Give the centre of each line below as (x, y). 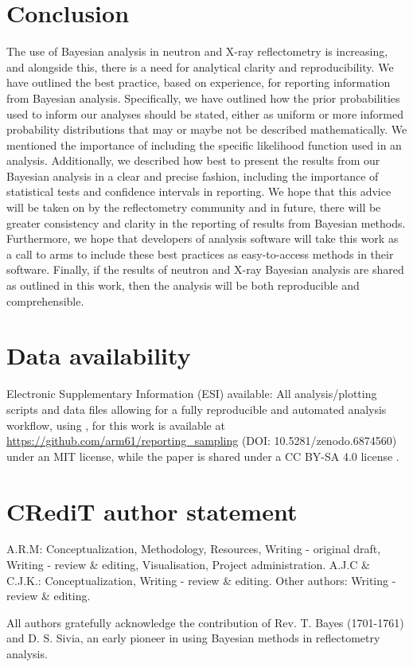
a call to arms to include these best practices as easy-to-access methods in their (200, 254)
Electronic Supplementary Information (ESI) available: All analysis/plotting (192, 394)
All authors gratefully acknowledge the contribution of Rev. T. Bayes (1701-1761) (205, 622)
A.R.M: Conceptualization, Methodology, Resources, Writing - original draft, (194, 549)
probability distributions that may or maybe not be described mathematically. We (207, 129)
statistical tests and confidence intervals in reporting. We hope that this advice (199, 191)
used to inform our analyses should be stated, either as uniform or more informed (205, 113)
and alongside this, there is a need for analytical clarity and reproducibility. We (200, 66)
